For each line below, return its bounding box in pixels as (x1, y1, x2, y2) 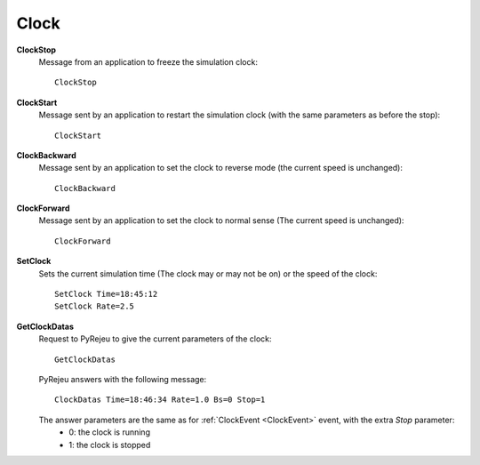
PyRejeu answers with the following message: (38, 373, 207, 384)
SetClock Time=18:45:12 (54, 289, 158, 300)
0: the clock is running (68, 427, 151, 437)
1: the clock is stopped (68, 439, 151, 450)
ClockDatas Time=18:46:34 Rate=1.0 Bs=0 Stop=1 (54, 395, 266, 405)
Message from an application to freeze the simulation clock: (38, 56, 258, 67)
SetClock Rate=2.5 (54, 301, 135, 311)
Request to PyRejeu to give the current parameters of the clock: (38, 333, 272, 344)
